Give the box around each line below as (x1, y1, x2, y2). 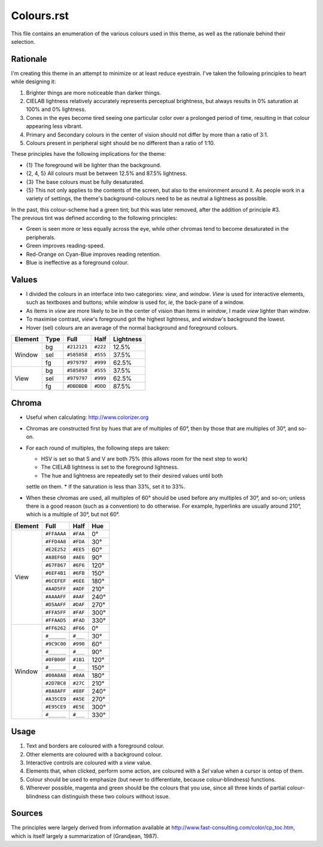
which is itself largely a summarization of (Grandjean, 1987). (11, 832, 159, 839)
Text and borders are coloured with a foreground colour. (26, 742, 164, 749)
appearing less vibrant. (26, 123, 83, 130)
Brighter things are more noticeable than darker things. (26, 89, 161, 96)
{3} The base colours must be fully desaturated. (26, 178, 145, 185)
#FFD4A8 (45, 538, 66, 545)
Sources (11, 808, 43, 818)
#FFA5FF (45, 609, 66, 616)
